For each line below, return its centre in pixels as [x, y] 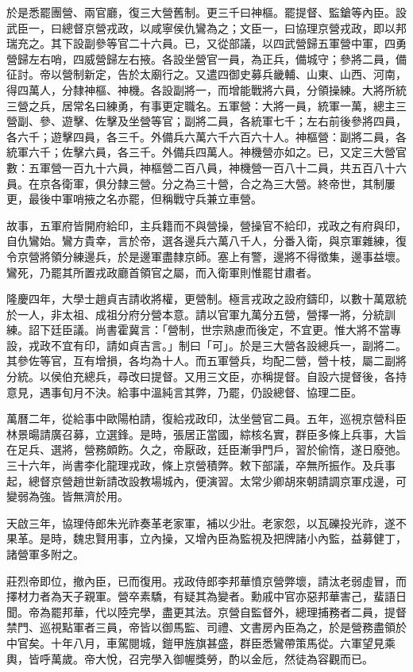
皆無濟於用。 [95, 496]
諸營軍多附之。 [45, 554]
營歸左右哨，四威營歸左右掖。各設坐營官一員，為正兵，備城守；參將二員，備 [206, 58]
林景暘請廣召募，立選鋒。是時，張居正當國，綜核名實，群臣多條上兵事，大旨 [206, 434]
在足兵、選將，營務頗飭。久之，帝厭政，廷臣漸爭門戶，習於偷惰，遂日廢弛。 [206, 449]
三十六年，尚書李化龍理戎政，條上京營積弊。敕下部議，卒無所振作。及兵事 [201, 465]
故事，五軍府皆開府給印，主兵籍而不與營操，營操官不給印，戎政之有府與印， [206, 225]
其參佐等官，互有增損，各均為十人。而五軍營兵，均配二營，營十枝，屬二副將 [206, 361]
